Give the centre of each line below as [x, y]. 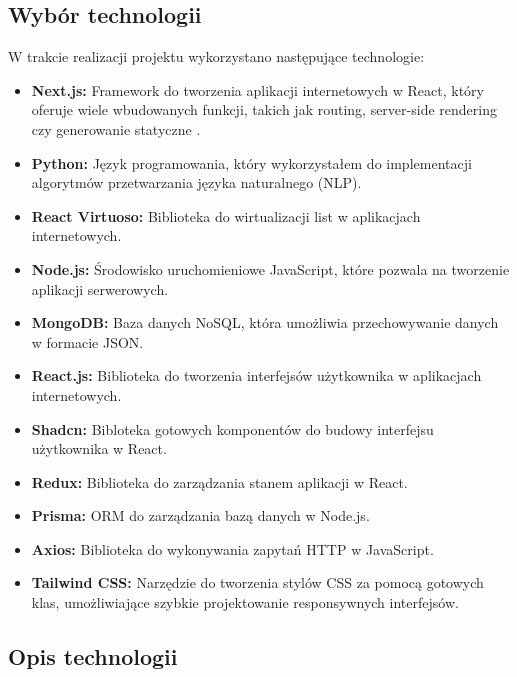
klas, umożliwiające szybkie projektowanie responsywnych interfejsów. [245, 602]
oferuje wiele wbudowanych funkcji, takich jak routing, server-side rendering [264, 109]
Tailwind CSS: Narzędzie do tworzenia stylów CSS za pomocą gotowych [257, 582]
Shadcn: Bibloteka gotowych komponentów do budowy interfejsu [232, 428]
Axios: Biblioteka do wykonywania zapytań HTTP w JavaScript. [232, 548]
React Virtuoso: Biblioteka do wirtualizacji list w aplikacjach [226, 215]
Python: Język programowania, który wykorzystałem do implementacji [251, 162]
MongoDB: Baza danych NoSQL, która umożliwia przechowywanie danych [265, 322]
